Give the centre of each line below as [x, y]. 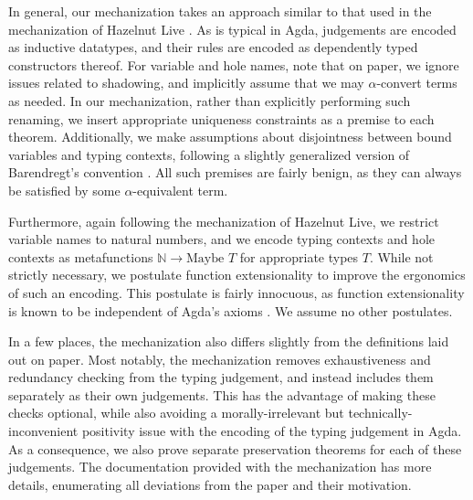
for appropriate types [299, 256]
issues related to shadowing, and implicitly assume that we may [186, 83]
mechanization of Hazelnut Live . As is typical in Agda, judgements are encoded [232, 29]
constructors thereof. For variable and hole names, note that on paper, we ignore [234, 64]
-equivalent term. [180, 190]
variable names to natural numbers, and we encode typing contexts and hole [222, 239]
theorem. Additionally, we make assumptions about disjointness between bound [230, 137]
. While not [401, 256]
